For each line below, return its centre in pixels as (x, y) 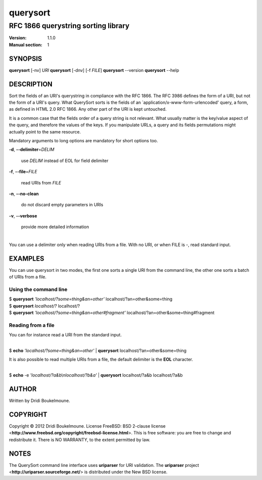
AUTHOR (23, 389)
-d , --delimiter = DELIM (32, 149)
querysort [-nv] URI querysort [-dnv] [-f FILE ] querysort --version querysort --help (94, 70)
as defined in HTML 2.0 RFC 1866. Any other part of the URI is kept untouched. (88, 109)
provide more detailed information (55, 227)
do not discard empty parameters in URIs (62, 205)
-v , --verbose (23, 215)
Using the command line (38, 289)
